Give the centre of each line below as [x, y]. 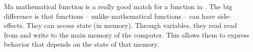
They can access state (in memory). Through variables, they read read [132, 25]
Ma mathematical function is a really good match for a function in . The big [118, 6]
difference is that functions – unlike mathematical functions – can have [110, 16]
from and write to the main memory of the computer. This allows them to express [127, 34]
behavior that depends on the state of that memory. [81, 44]
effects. [14, 25]
